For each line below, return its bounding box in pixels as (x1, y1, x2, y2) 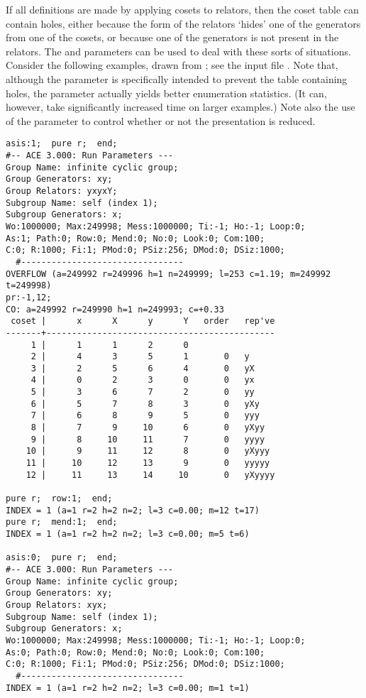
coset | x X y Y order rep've (11, 316, 275, 327)
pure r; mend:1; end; (6, 517, 118, 528)
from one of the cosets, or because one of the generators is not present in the (6, 30, 339, 45)
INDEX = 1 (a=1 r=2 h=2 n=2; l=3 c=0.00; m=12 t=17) (6, 505, 260, 516)
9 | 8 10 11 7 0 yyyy (30, 434, 265, 445)
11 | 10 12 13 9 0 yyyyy (26, 458, 270, 469)
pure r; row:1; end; (6, 493, 113, 504)
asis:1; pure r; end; (6, 138, 118, 149)
